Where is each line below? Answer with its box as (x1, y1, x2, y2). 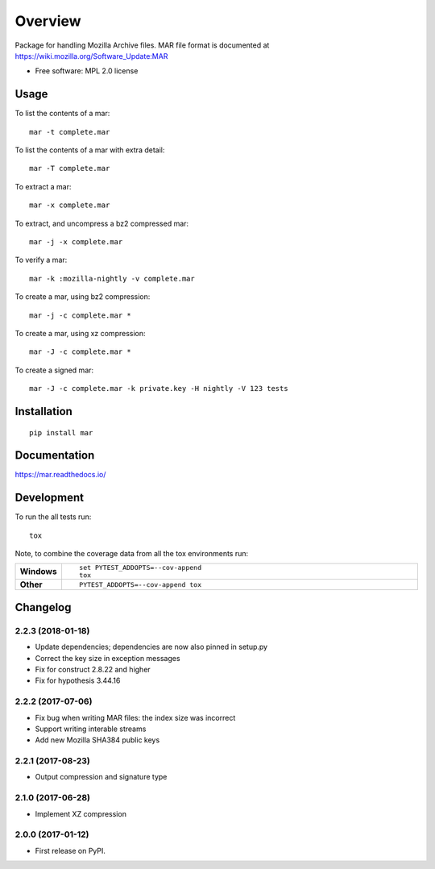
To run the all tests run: (14, 512, 92, 522)
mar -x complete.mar (29, 201, 110, 210)
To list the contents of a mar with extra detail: (14, 145, 165, 155)
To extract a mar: (14, 181, 72, 191)
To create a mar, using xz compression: (14, 328, 146, 338)
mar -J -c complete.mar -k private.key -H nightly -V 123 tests (29, 384, 289, 393)
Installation (14, 404, 72, 418)
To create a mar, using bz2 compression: (14, 292, 151, 301)
